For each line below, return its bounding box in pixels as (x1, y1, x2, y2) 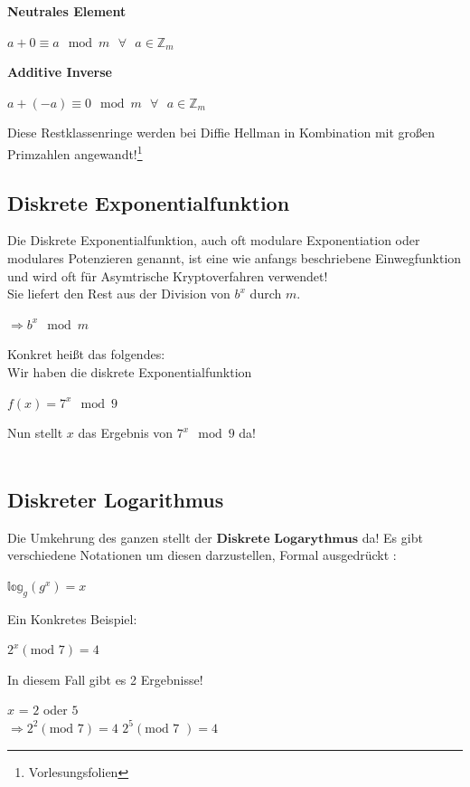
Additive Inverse (7, 62, 112, 81)
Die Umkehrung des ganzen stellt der (7, 527, 212, 546)
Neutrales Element (7, 2, 127, 20)
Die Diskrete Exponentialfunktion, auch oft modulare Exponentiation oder (7, 231, 420, 250)
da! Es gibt (362, 527, 423, 546)
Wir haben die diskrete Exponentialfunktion (7, 362, 252, 381)
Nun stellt (7, 423, 63, 442)
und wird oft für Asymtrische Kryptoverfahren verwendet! (7, 266, 328, 285)
